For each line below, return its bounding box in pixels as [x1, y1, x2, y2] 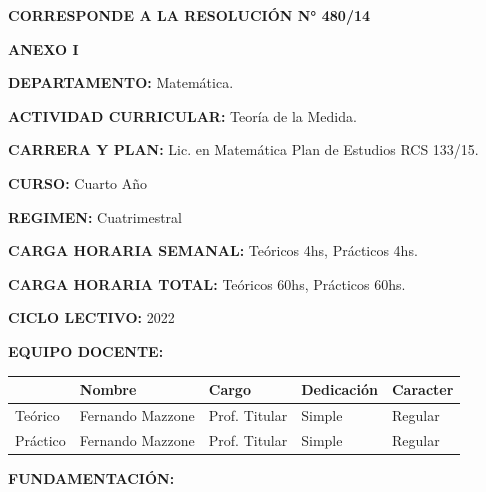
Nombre [79, 379, 137, 400]
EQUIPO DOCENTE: [8, 340, 164, 361]
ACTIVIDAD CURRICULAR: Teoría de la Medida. [8, 105, 357, 126]
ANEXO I [8, 38, 79, 59]
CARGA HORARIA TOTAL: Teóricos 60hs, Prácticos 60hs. [8, 273, 406, 294]
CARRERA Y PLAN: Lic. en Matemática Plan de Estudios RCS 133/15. [8, 139, 479, 160]
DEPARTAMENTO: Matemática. [8, 72, 234, 93]
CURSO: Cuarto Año [8, 172, 148, 193]
